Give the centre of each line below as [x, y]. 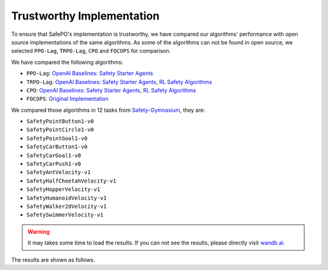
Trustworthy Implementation [85, 16]
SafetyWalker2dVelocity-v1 [67, 206]
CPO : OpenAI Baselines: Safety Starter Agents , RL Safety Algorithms [111, 90]
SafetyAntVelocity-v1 [59, 172]
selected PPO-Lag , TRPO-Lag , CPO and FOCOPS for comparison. [91, 51]
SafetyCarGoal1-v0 [54, 155]
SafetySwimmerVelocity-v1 [65, 215]
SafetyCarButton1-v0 [57, 147]
